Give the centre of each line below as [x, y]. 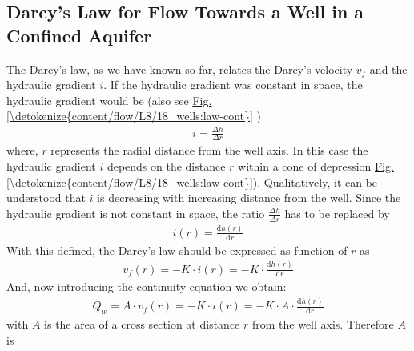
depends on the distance [166, 165]
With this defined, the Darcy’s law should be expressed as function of [177, 250]
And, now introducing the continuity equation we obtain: [147, 286]
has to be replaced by [337, 213]
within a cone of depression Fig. [316, 165]
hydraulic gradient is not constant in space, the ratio [136, 213]
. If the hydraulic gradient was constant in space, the [233, 85]
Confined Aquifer [79, 35]
